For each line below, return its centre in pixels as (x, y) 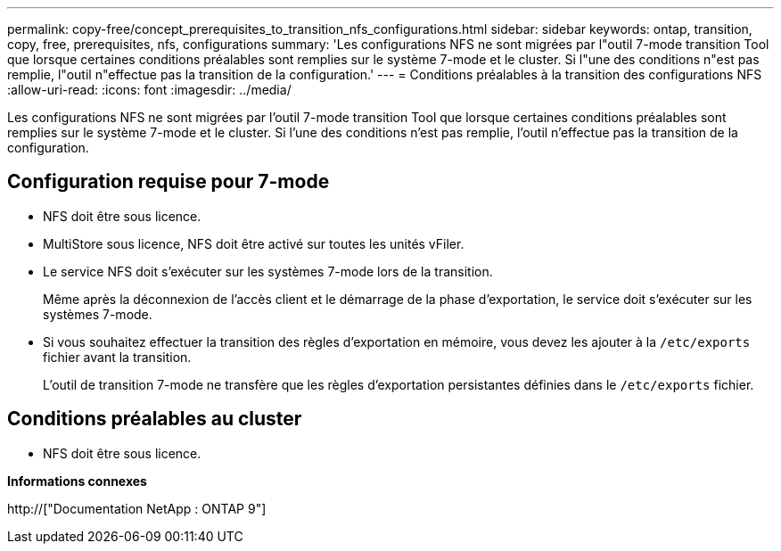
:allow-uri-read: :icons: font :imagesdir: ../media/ (149, 90)
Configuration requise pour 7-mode (169, 182)
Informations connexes (77, 481)
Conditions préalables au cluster (155, 419)
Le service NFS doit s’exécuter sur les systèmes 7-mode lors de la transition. (268, 271)
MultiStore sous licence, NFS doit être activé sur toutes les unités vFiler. (254, 243)
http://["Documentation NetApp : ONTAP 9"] (137, 508)
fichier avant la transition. (117, 357)
